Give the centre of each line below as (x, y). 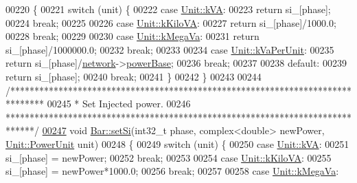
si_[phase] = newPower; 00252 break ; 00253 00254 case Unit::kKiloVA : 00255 (169, 157)
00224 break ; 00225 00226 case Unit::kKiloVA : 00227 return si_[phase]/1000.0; (171, 22)
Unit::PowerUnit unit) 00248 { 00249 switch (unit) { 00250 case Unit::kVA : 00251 (177, 143)
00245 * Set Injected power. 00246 (119, 104)
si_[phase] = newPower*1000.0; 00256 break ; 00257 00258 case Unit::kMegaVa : (172, 171)
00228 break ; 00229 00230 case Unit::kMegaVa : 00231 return (133, 36)
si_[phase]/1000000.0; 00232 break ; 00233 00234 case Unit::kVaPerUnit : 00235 (170, 49)
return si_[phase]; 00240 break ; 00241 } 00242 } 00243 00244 (134, 76)
